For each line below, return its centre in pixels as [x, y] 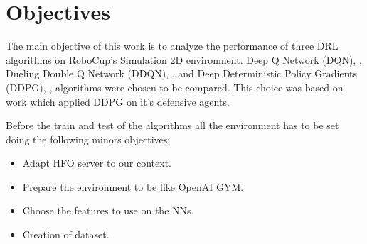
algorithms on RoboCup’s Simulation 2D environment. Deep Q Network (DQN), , [184, 59]
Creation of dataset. [66, 234]
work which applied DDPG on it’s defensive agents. [118, 101]
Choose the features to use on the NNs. [108, 210]
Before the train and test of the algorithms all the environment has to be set [172, 125]
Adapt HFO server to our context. [97, 163]
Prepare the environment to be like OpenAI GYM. [133, 186]
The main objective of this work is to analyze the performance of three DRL [172, 46]
